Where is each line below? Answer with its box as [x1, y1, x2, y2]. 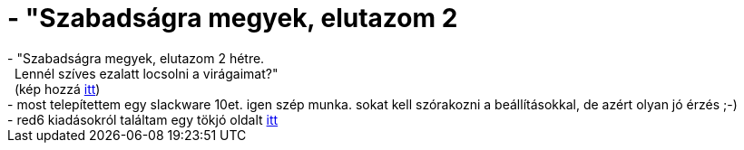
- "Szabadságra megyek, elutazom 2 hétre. [7, 50, 265, 66]
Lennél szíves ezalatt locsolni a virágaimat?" [14, 65, 279, 81]
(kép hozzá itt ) [14, 80, 101, 97]
